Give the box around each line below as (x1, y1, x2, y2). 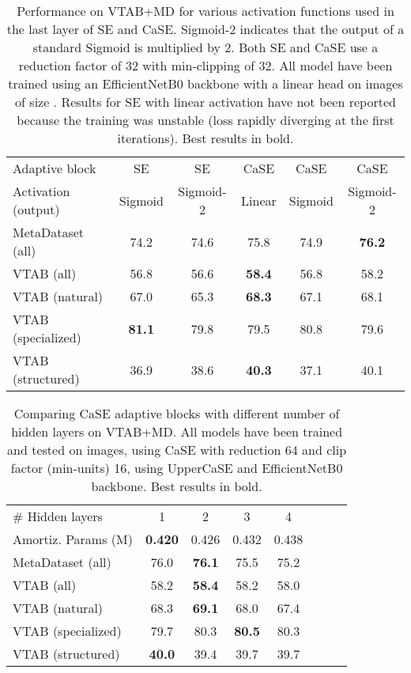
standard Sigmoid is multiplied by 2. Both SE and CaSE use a (32, 38, 379, 56)
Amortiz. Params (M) (13, 530, 133, 548)
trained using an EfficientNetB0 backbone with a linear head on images (8, 74, 403, 93)
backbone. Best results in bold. (91, 477, 262, 495)
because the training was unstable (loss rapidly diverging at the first (17, 111, 394, 129)
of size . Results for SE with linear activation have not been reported (15, 93, 396, 111)
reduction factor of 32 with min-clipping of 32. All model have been (18, 56, 393, 74)
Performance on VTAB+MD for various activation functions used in (17, 2, 394, 20)
